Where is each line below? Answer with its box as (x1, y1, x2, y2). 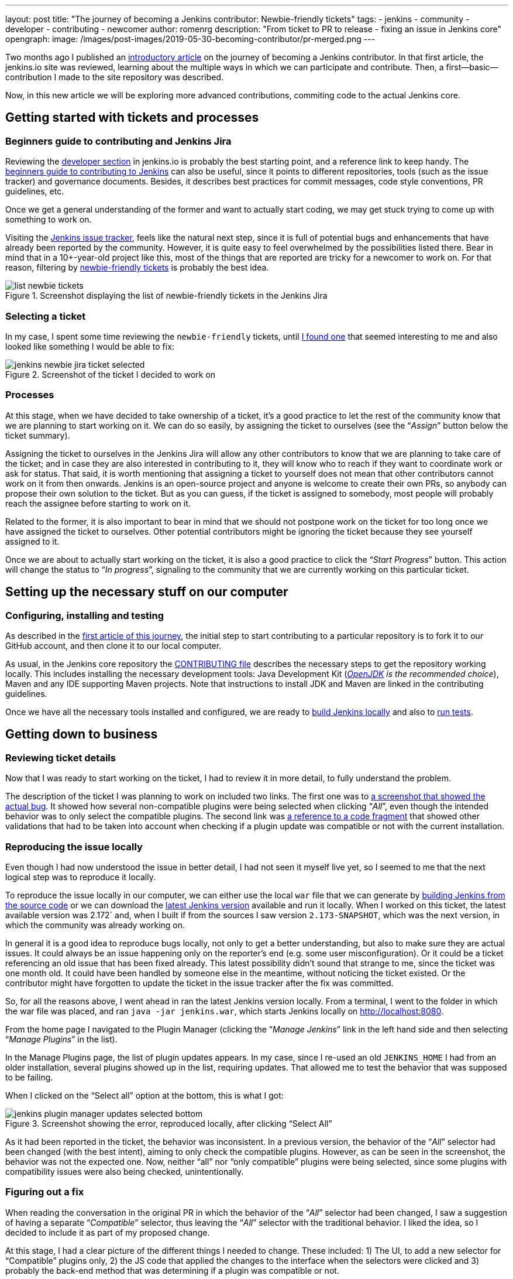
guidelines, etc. (5, 186, 64, 197)
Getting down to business (5, 727, 158, 742)
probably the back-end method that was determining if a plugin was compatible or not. (5, 1265, 339, 1275)
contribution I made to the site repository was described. (5, 72, 224, 82)
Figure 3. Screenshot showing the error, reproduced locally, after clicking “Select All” (5, 1118, 332, 1128)
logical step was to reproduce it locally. (5, 871, 156, 882)
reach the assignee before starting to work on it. (5, 498, 191, 508)
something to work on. (5, 214, 92, 225)
